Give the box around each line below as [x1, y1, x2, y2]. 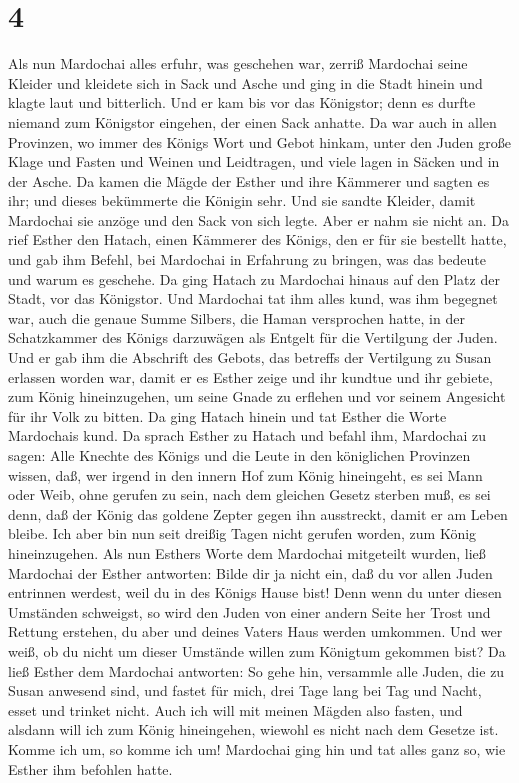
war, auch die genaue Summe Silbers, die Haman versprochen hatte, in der [8, 307, 465, 328]
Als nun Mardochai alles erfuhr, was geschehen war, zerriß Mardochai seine [8, 53, 468, 74]
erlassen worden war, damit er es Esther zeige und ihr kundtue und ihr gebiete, [8, 366, 493, 387]
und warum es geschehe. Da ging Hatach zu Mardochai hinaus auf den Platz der [8, 268, 500, 289]
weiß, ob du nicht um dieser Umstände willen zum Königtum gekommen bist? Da [8, 640, 506, 661]
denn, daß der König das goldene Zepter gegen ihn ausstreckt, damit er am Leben [8, 503, 508, 524]
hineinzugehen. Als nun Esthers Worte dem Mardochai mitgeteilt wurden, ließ [8, 542, 486, 563]
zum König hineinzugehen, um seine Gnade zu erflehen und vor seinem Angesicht [8, 386, 506, 407]
